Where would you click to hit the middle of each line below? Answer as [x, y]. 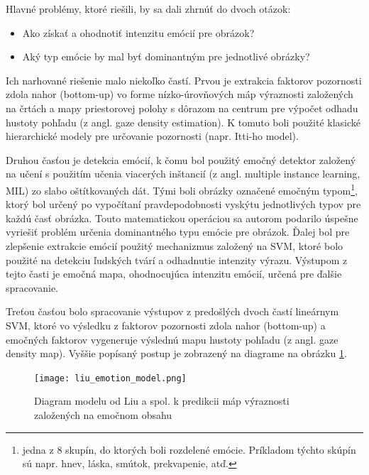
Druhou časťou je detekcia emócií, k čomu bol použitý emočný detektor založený [181, 159]
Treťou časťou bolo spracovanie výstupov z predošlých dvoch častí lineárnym [172, 311]
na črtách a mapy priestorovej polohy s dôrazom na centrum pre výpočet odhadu [182, 108]
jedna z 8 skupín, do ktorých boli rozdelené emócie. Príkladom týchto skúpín [189, 449]
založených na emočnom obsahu [103, 414]
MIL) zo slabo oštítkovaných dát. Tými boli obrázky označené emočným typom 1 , [182, 189]
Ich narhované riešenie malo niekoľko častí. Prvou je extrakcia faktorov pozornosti [184, 80]
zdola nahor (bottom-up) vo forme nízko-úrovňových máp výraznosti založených [180, 94]
